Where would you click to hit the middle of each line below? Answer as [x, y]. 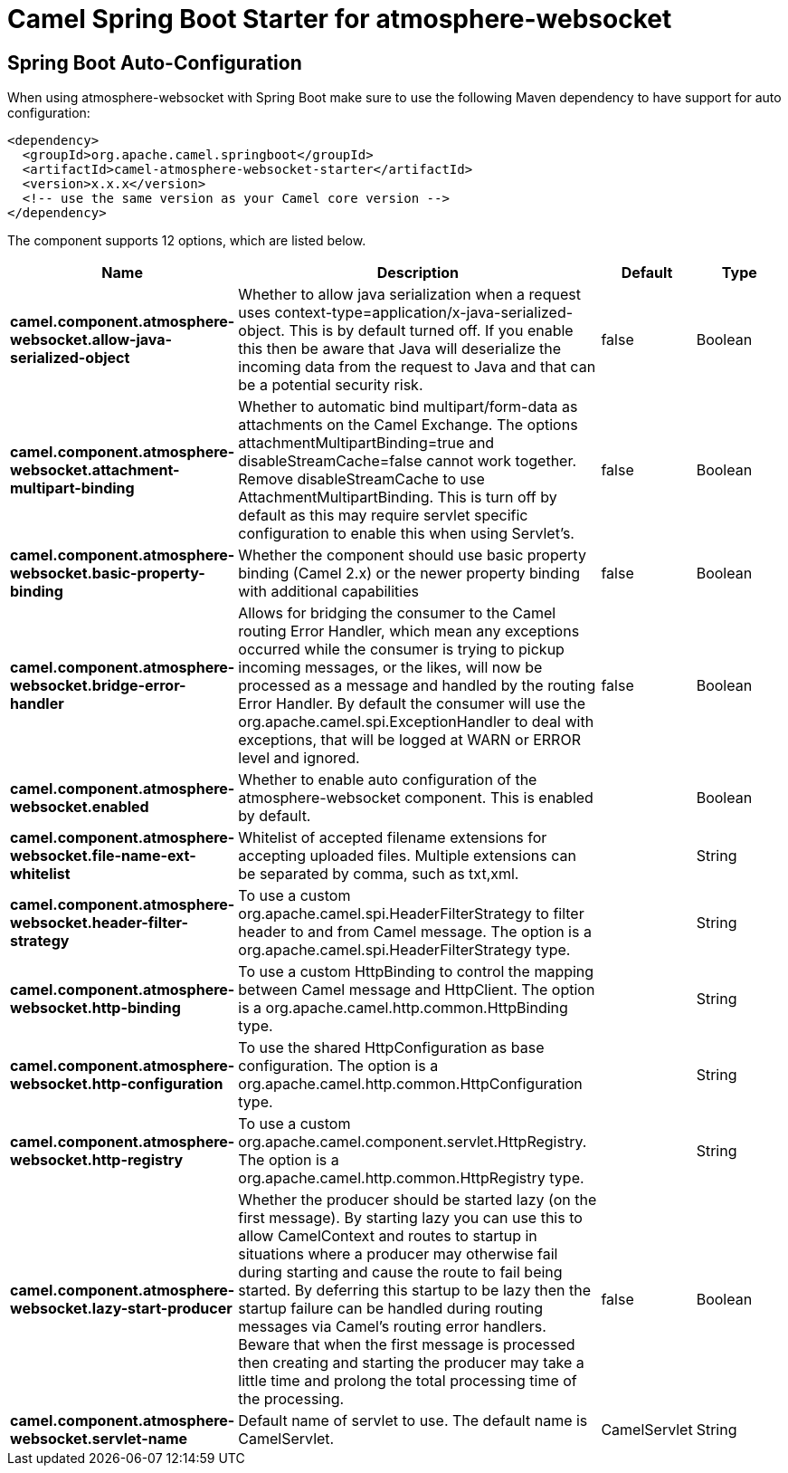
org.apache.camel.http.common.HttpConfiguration [410, 1084]
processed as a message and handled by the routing [417, 686]
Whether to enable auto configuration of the [388, 780]
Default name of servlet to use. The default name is [413, 1421]
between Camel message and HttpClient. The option [417, 990]
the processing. [291, 1399]
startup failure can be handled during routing [391, 1309]
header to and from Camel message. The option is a [415, 932]
